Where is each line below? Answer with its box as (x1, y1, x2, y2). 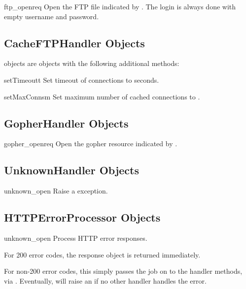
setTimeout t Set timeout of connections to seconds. (4, 74, 159, 85)
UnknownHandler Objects (4, 162, 140, 178)
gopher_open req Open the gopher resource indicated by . (4, 138, 177, 149)
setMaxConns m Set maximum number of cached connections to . (4, 91, 200, 101)
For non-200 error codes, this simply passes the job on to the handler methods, (4, 266, 243, 276)
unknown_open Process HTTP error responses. (4, 232, 147, 243)
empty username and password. (4, 11, 99, 21)
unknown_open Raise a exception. (4, 186, 108, 196)
